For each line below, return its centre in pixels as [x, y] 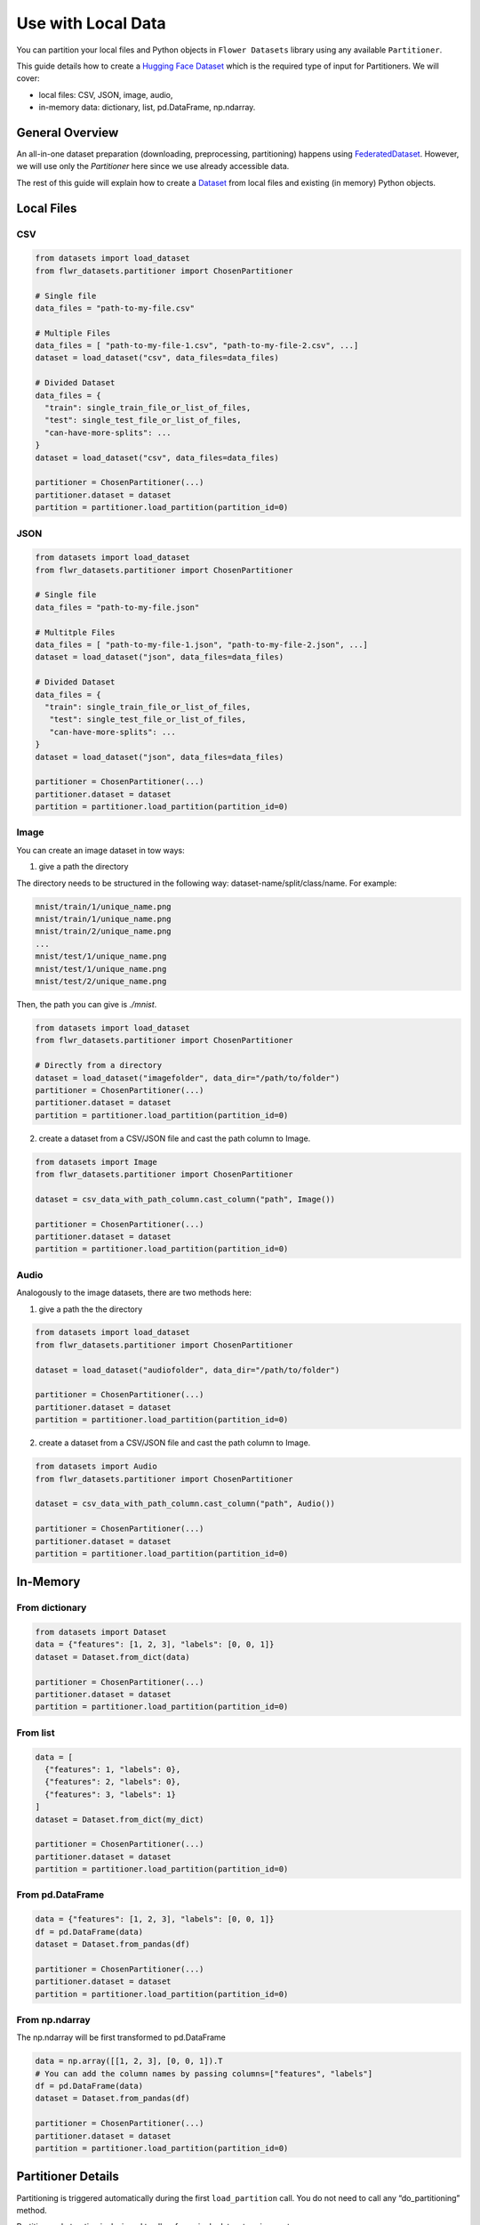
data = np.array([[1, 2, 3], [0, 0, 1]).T [129, 2061]
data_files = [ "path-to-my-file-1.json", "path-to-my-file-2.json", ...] [202, 645]
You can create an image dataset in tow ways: [101, 850]
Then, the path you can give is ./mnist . [87, 1004]
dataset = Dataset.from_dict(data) [112, 1657]
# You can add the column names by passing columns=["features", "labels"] [204, 2073]
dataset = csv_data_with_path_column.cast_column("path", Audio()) [185, 1504]
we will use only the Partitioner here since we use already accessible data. [153, 166]
